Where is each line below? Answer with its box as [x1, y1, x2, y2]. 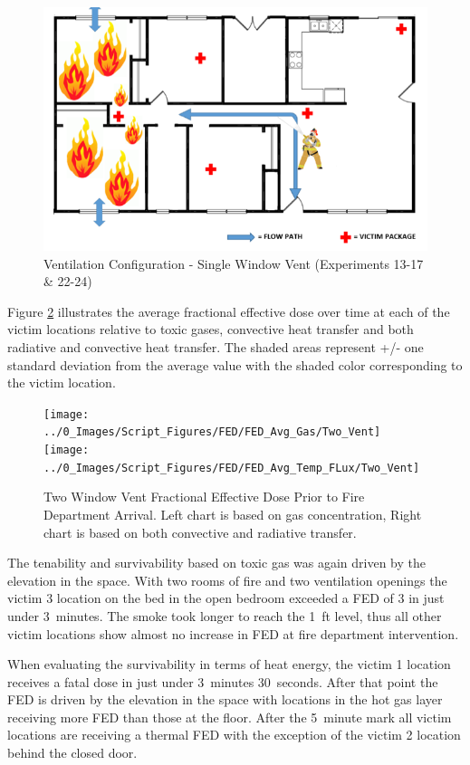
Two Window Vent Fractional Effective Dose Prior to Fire [43, 487, 365, 506]
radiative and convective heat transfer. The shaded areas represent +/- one [7, 337, 424, 356]
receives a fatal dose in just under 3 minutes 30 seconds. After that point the [7, 672, 438, 691]
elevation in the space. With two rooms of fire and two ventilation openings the [7, 570, 447, 589]
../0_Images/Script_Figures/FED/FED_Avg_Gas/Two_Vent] [43, 426, 381, 439]
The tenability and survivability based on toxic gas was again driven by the [7, 553, 427, 572]
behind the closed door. [7, 743, 138, 762]
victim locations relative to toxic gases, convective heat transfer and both [7, 320, 414, 339]
